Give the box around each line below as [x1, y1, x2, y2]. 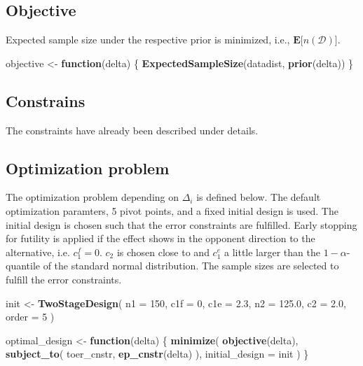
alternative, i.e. [6, 244, 70, 259]
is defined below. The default [196, 190, 321, 204]
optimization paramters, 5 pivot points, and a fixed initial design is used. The [6, 203, 338, 218]
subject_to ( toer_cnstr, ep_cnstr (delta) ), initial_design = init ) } [6, 346, 309, 361]
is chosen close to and [116, 244, 210, 259]
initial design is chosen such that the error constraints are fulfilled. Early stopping [6, 217, 357, 232]
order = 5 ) [6, 309, 55, 324]
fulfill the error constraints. [6, 272, 122, 286]
